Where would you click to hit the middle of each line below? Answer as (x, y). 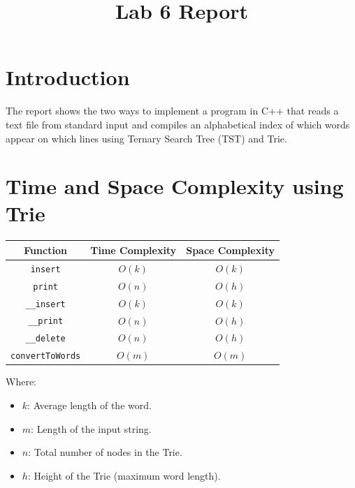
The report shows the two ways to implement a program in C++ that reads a (172, 111)
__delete (45, 339)
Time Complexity (133, 250)
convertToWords (46, 356)
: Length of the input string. (91, 428)
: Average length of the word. (89, 405)
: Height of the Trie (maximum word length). (124, 475)
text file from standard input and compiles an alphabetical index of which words (178, 124)
